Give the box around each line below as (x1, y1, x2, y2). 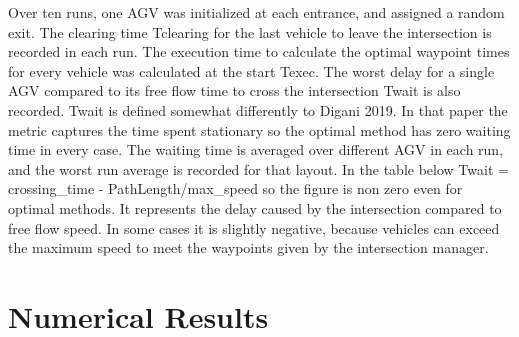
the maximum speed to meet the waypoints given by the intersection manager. (8, 237, 489, 258)
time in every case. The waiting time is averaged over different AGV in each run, (8, 139, 504, 160)
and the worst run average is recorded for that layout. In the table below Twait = (8, 158, 509, 179)
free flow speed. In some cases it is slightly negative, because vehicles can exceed (8, 217, 500, 238)
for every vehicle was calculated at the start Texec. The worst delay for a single (8, 60, 495, 81)
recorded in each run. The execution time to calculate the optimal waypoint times (8, 41, 510, 62)
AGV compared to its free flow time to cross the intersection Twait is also (8, 80, 461, 101)
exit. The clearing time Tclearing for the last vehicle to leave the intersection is (8, 21, 492, 42)
